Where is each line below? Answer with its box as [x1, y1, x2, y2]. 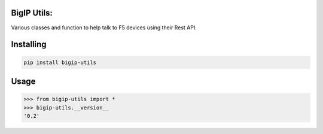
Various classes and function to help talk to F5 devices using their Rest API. [11, 24, 197, 31]
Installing [11, 39, 47, 50]
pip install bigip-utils [23, 59, 97, 66]
